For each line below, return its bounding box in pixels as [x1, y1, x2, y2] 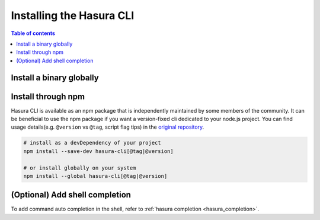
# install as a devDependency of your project [23, 139, 161, 146]
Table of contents [11, 30, 56, 37]
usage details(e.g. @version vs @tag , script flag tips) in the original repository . [11, 123, 204, 130]
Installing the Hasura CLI [11, 9, 135, 22]
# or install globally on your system [23, 164, 136, 171]
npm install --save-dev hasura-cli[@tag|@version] [23, 148, 174, 154]
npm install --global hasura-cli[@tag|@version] [23, 173, 168, 179]
